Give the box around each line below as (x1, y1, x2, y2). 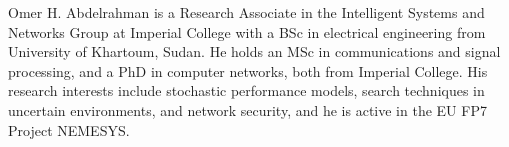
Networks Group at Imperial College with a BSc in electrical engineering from (8, 21, 486, 42)
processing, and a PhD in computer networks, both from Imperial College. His (8, 60, 488, 81)
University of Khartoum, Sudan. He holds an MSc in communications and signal (8, 41, 501, 62)
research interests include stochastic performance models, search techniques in (8, 80, 485, 101)
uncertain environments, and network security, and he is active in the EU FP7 (8, 99, 487, 120)
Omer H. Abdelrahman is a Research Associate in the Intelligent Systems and (8, 2, 485, 22)
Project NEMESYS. (8, 119, 130, 140)
